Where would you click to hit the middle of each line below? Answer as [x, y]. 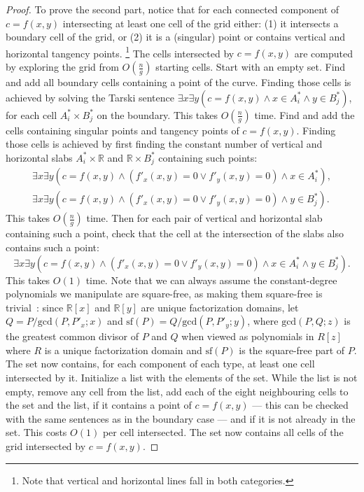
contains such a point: [52, 247]
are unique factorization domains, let [220, 307]
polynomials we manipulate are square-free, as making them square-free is [164, 294]
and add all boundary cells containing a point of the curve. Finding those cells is [178, 82]
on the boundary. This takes [157, 114]
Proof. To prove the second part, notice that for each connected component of [173, 9]
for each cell [31, 114]
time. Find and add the [304, 114]
